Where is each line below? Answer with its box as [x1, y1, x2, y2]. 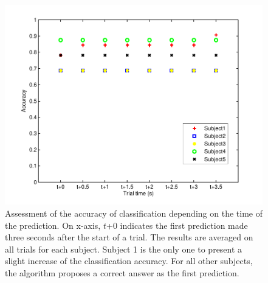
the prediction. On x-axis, [5, 218, 101, 231]
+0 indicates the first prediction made [106, 218, 248, 231]
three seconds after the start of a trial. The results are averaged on [5, 231, 253, 243]
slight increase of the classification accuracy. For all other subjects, [5, 254, 253, 267]
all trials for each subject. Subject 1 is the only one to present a [5, 242, 242, 255]
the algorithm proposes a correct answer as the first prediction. [5, 266, 239, 279]
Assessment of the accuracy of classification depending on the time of [5, 206, 263, 219]
